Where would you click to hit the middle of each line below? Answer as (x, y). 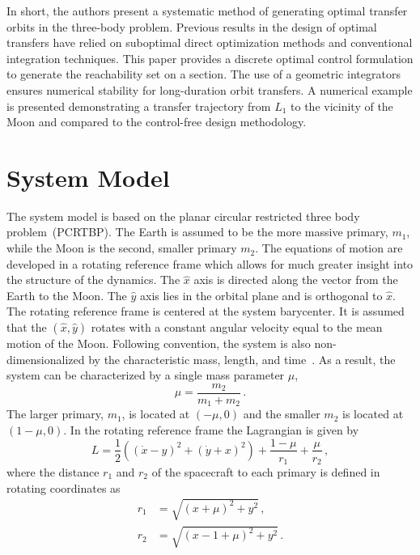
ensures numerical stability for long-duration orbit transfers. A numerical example (210, 89)
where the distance (53, 472)
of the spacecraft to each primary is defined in (266, 472)
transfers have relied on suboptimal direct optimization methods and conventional (210, 42)
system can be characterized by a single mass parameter (146, 375)
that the (27, 327)
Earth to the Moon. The (67, 295)
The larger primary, (55, 414)
